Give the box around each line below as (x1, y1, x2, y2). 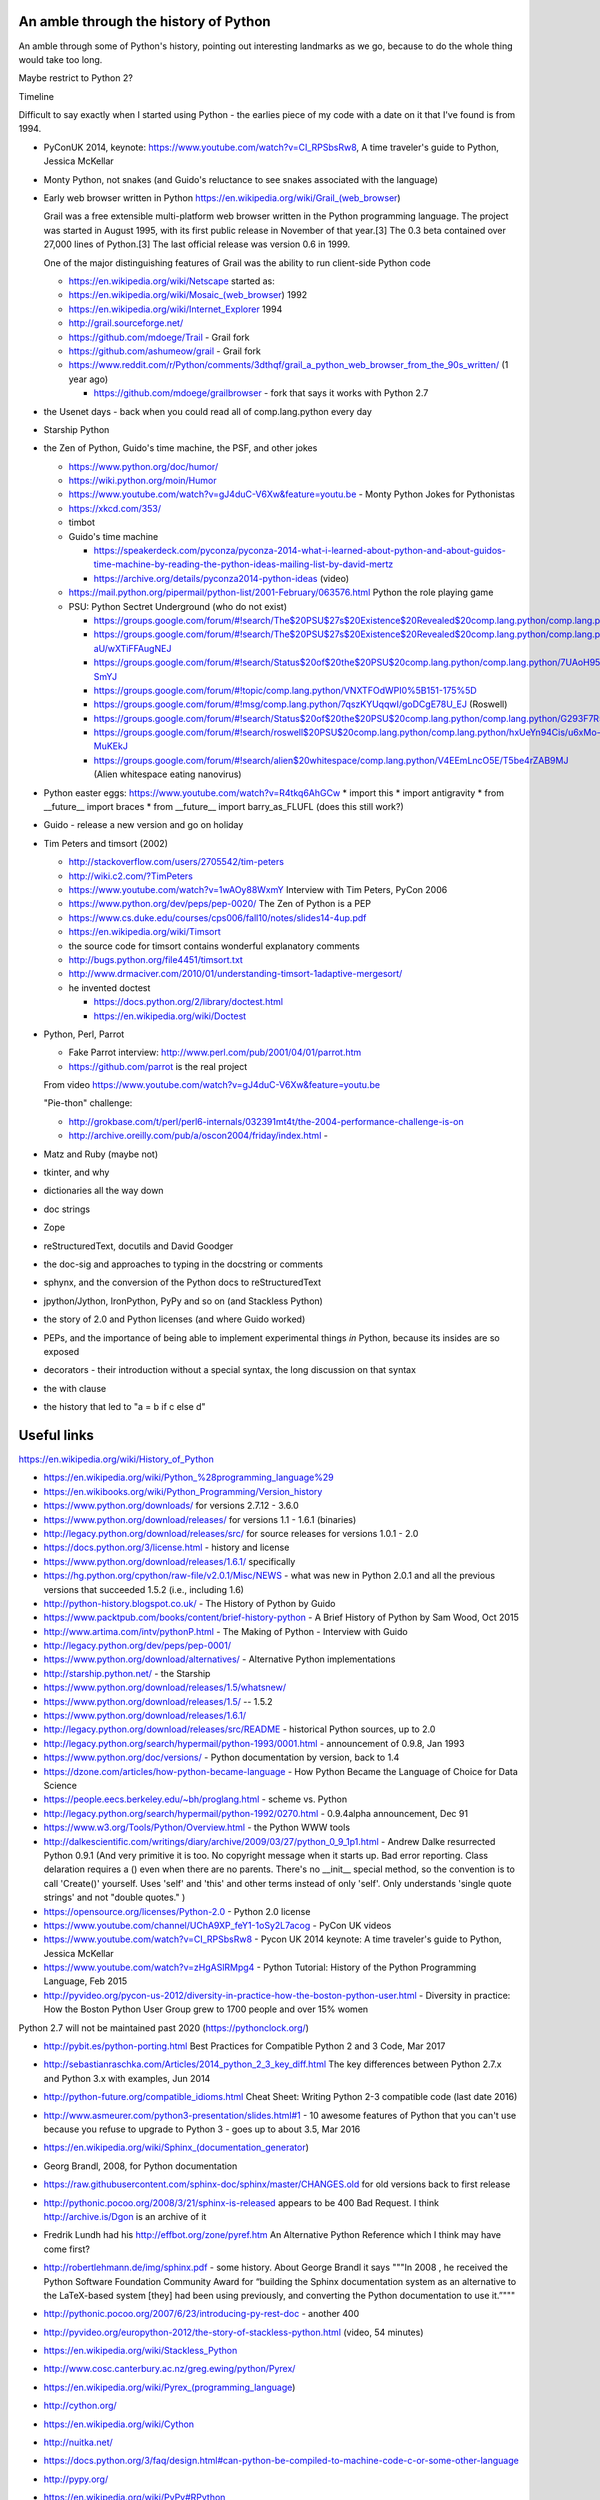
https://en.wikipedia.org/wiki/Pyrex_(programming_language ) (43, 2381, 296, 2393)
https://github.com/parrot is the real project (68, 1060, 248, 1072)
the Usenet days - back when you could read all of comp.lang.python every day (43, 405, 372, 417)
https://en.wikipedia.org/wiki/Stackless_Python (43, 2345, 238, 2357)
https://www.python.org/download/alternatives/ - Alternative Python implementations (43, 1653, 396, 1665)
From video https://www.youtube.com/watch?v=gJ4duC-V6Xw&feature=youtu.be (43, 1079, 380, 1091)
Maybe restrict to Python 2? (18, 72, 134, 84)
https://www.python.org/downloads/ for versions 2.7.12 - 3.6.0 (43, 1500, 299, 1512)
